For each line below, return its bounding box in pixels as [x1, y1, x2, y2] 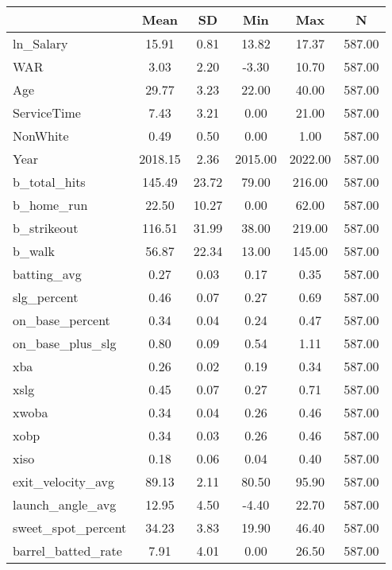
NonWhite [13, 126, 69, 145]
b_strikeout [13, 219, 79, 237]
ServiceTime [13, 103, 81, 122]
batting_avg [13, 265, 82, 283]
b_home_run [13, 196, 88, 214]
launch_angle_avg [13, 495, 117, 514]
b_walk [13, 242, 55, 260]
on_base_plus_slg [13, 334, 117, 352]
